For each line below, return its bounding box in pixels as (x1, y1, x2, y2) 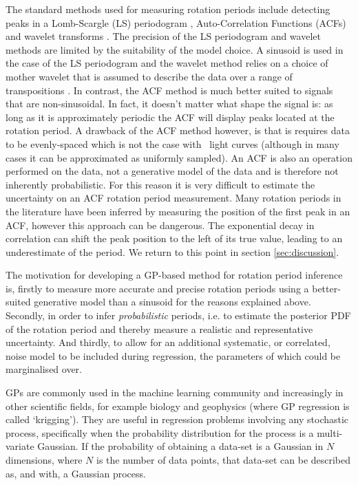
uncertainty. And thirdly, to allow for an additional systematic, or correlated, (6, 335, 330, 349)
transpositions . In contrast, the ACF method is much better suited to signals (6, 83, 333, 97)
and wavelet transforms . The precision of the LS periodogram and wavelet (6, 29, 321, 43)
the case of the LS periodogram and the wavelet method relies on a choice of (6, 56, 328, 70)
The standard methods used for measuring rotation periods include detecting (6, 2, 330, 16)
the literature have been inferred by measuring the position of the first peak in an (6, 204, 350, 218)
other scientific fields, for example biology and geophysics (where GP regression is (6, 398, 350, 413)
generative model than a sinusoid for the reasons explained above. (34, 294, 311, 309)
